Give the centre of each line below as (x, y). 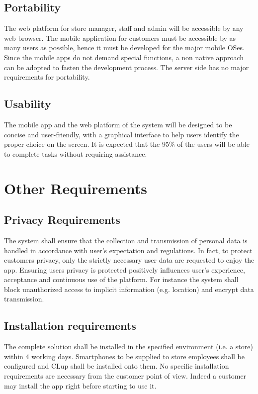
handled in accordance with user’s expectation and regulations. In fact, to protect (128, 250)
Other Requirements (76, 188)
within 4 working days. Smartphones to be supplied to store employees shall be (124, 356)
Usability (28, 104)
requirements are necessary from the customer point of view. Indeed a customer (125, 376)
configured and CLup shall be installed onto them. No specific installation (117, 366)
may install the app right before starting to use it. (80, 385)
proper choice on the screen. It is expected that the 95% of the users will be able (127, 144)
